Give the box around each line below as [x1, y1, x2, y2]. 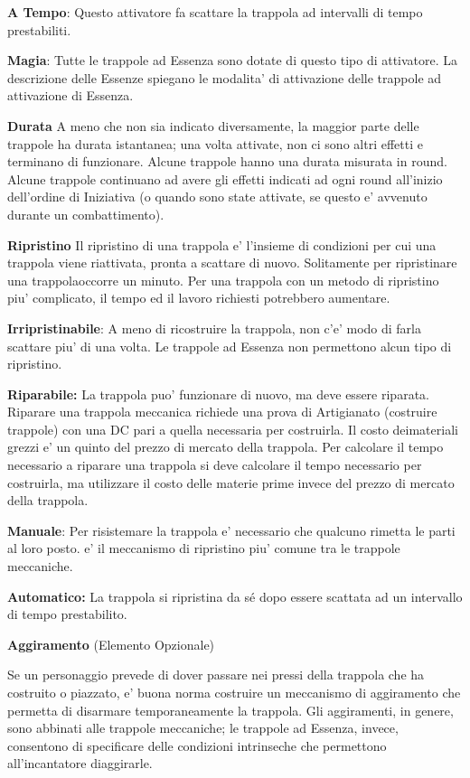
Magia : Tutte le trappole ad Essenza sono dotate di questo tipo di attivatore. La [7, 51, 458, 70]
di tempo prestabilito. [7, 605, 127, 623]
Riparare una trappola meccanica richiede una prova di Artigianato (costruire [7, 402, 437, 421]
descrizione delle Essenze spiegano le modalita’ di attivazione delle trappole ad [7, 68, 442, 87]
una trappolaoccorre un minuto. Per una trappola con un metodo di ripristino [7, 270, 439, 289]
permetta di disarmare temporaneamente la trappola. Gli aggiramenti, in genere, [7, 700, 454, 719]
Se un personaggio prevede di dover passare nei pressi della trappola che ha [7, 665, 425, 684]
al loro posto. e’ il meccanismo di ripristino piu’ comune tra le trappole [7, 539, 400, 558]
